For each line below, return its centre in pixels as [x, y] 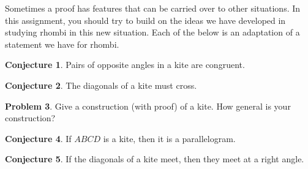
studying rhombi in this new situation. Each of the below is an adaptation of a [152, 32]
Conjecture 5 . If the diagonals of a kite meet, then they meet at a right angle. [155, 159]
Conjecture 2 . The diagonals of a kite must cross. [101, 85]
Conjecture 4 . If [38, 138]
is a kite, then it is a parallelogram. [169, 138]
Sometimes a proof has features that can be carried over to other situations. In [153, 8]
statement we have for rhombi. [62, 44]
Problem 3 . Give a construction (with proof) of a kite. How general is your [148, 106]
